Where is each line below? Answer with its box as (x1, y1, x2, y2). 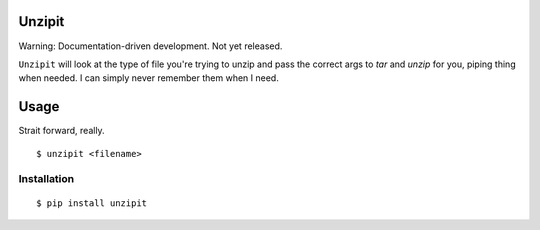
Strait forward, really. (18, 125, 105, 137)
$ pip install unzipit (36, 197, 148, 209)
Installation (18, 172, 75, 186)
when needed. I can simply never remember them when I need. (18, 72, 279, 84)
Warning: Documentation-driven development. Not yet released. (18, 40, 283, 52)
